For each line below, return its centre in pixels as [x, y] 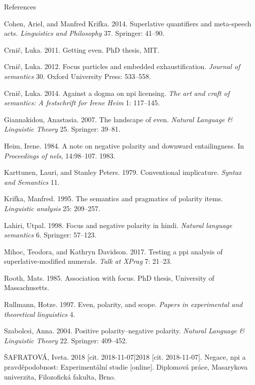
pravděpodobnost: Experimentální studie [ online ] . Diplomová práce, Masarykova [126, 367]
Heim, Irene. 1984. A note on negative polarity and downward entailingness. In [124, 145]
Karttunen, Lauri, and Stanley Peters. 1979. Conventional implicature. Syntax [123, 172]
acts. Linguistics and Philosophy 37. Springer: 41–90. [84, 33]
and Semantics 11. [32, 182]
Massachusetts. [27, 287]
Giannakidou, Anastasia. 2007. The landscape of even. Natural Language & [118, 119]
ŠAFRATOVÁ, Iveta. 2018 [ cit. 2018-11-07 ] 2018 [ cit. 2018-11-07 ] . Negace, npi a [125, 357]
